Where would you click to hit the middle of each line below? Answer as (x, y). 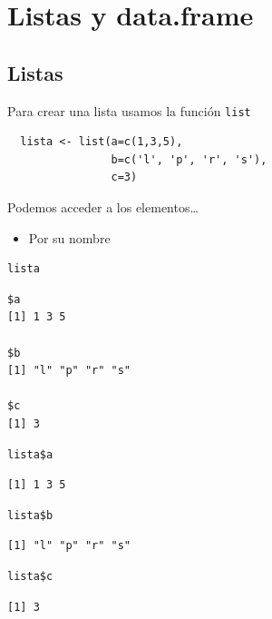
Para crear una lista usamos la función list (129, 110)
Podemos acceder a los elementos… (103, 207)
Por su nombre (69, 237)
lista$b (30, 515)
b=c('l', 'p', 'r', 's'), (189, 159)
